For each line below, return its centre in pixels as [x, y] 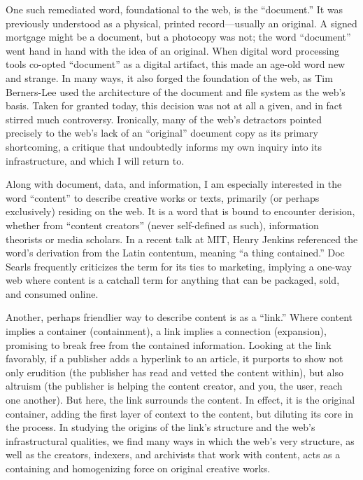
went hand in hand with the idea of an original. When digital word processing [173, 50]
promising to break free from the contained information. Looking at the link [169, 344]
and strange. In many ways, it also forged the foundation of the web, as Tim [169, 77]
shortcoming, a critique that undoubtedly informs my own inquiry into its [164, 146]
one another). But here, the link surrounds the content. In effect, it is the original [180, 400]
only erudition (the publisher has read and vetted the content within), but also [175, 372]
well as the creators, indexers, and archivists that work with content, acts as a [173, 454]
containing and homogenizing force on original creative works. [138, 468]
